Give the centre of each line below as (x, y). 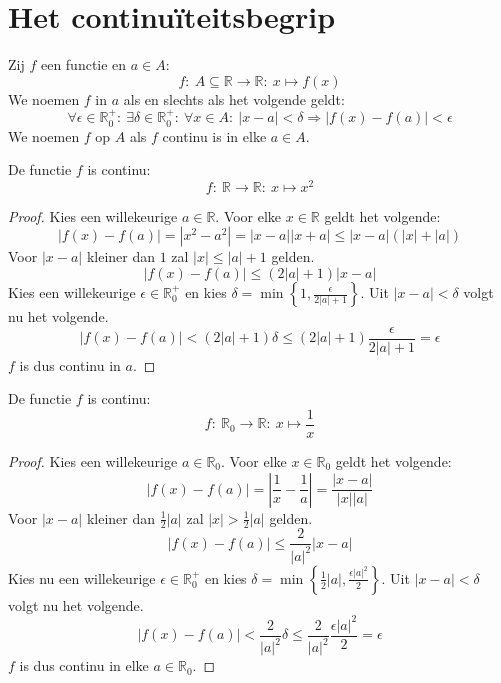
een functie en (83, 64)
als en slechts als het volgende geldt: (234, 98)
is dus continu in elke (84, 665)
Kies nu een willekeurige (82, 577)
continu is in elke (214, 135)
